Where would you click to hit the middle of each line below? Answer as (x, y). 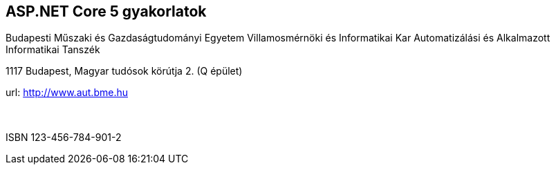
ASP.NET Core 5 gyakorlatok (106, 11)
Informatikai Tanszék (53, 50)
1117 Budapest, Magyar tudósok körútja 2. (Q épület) (124, 71)
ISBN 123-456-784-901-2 (64, 138)
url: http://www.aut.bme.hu (67, 93)
